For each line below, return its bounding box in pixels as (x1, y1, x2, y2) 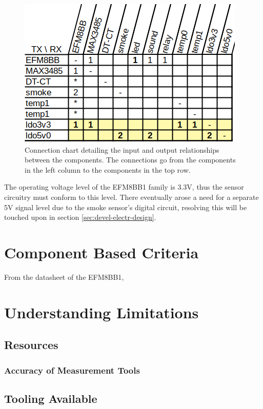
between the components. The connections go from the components (25, 154, 236, 165)
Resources (4, 337, 58, 353)
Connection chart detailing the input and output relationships (25, 144, 219, 155)
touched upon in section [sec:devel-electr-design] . (4, 212, 156, 222)
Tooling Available (4, 390, 97, 406)
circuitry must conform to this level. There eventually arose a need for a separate (4, 191, 259, 202)
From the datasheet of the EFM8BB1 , (4, 271, 124, 282)
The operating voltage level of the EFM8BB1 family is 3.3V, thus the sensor (4, 181, 244, 192)
